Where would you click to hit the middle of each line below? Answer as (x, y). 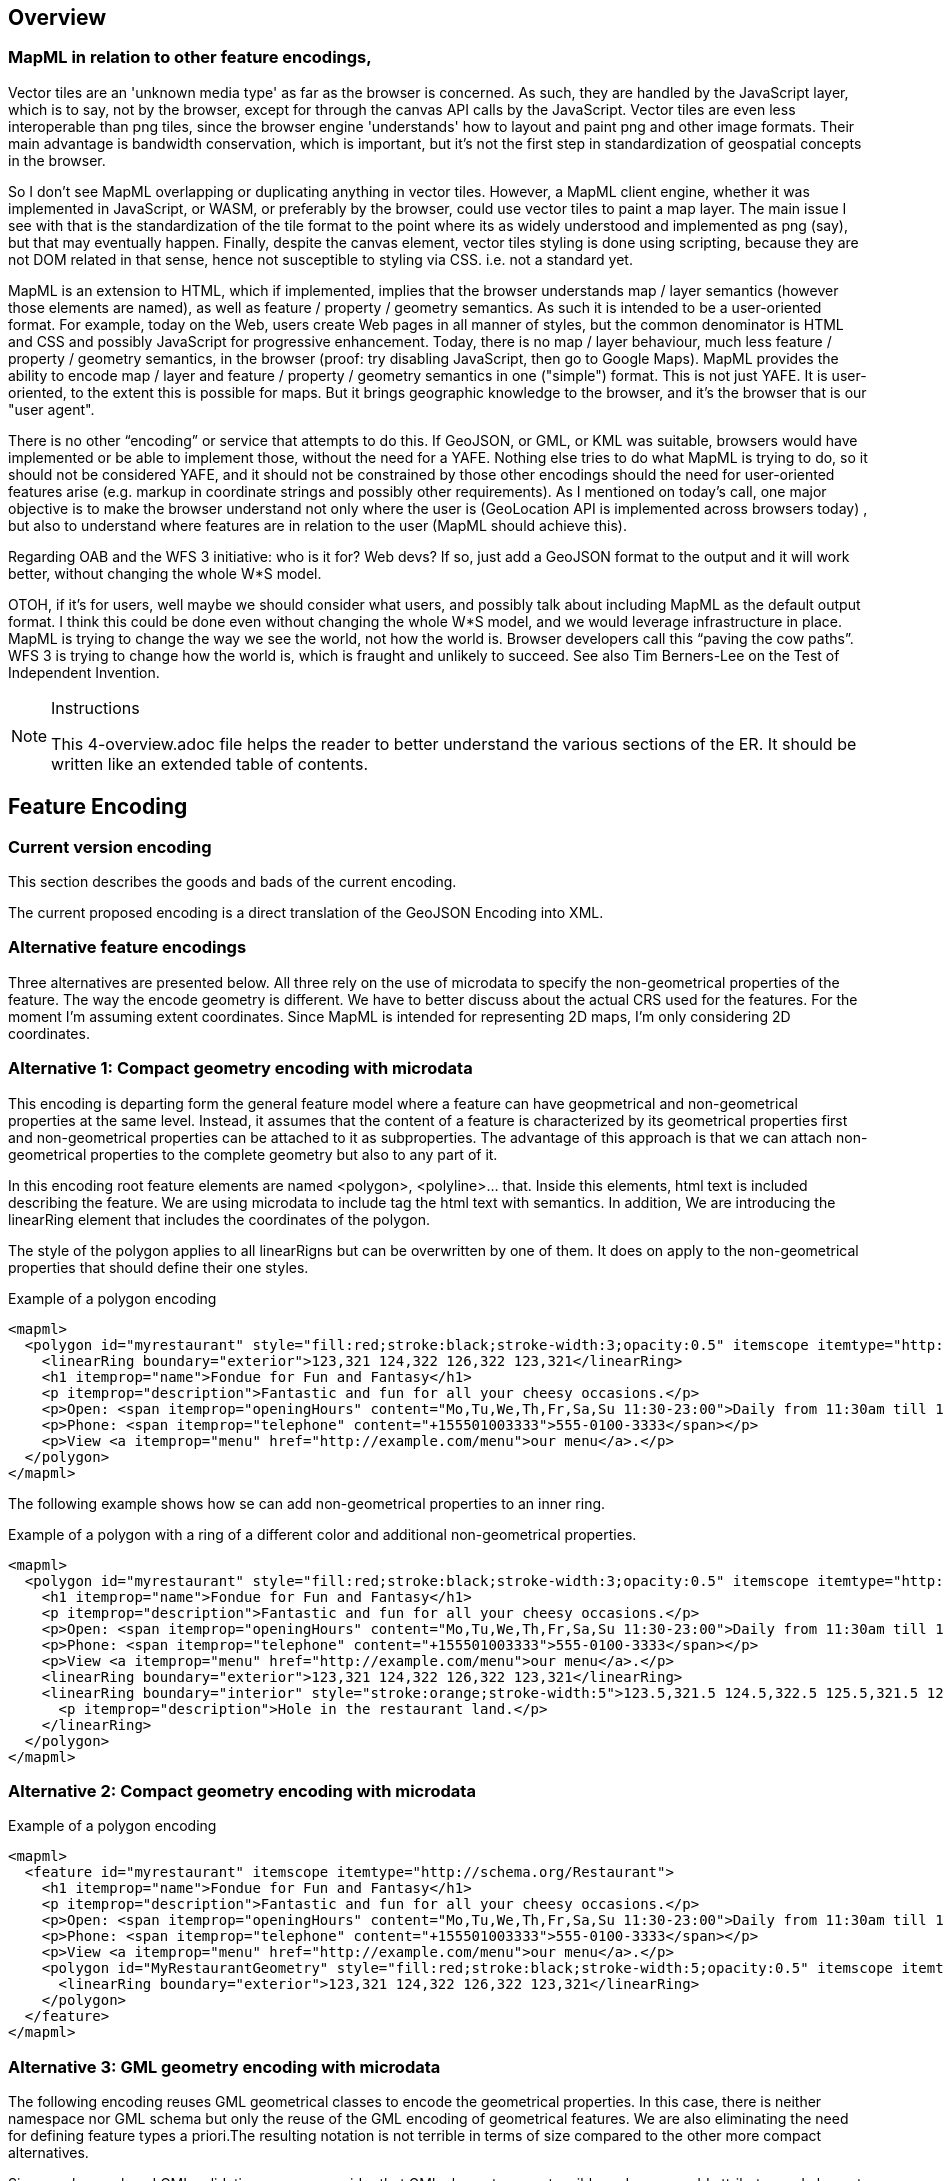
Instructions (95, 707)
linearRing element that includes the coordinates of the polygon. (219, 1219)
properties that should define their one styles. (158, 1267)
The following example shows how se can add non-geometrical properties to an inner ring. (307, 1503)
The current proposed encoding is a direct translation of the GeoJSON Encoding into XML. (306, 913)
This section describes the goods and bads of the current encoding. (232, 882)
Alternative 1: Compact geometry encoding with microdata (240, 1068)
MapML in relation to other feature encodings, (190, 57)
